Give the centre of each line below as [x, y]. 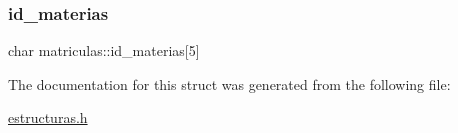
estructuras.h [48, 117]
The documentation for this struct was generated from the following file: [229, 83]
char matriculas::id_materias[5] [104, 50]
